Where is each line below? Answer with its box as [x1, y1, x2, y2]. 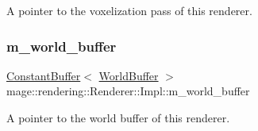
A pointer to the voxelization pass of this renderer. [6, 2, 252, 18]
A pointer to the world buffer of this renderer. [6, 110, 230, 125]
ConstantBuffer [6, 67, 81, 83]
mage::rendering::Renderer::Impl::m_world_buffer [6, 83, 250, 99]
